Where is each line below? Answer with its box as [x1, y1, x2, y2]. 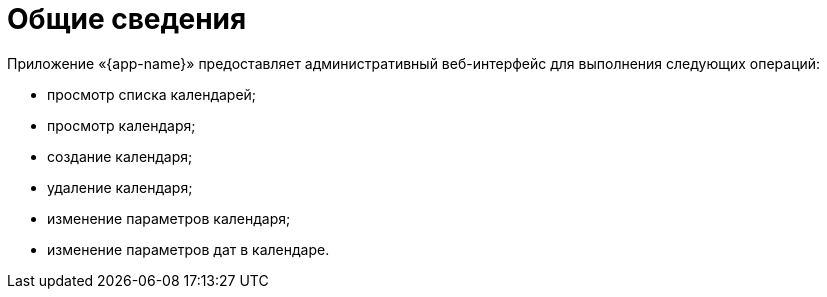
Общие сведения [7, 2, 247, 36]
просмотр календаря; [47, 116, 196, 134]
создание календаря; [47, 147, 193, 165]
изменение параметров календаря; [47, 209, 291, 227]
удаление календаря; [47, 178, 193, 196]
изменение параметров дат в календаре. [47, 240, 330, 258]
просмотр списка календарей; [47, 85, 257, 103]
